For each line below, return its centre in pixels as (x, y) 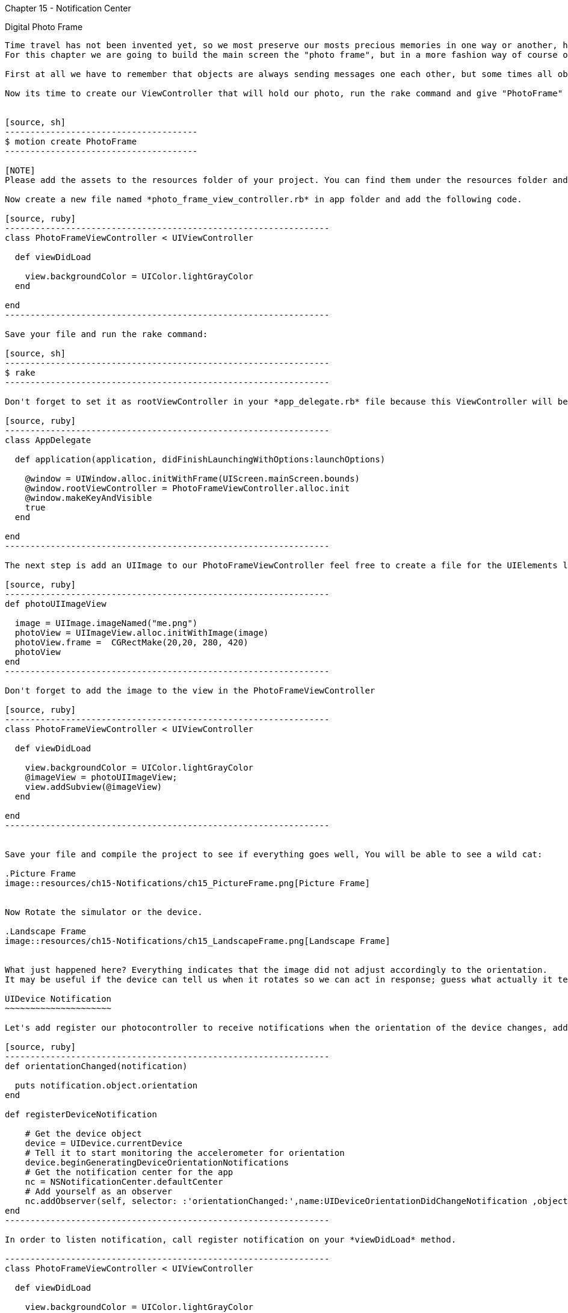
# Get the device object (83, 1134)
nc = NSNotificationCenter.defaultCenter (124, 1182)
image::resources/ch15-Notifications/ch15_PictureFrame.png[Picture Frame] (187, 883)
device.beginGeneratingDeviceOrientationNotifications (157, 1162)
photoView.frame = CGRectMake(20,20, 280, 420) (131, 642)
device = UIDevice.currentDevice (104, 1143)
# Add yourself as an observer (99, 1191)
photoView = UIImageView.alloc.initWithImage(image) (142, 633)
